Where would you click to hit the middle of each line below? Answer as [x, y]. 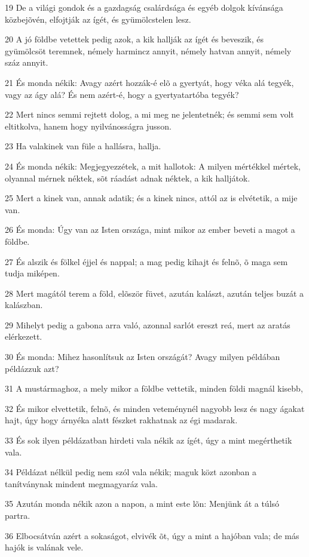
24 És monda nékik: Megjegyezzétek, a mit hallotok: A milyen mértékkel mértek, [153, 166]
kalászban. [24, 305]
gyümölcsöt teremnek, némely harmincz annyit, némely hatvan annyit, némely [148, 50]
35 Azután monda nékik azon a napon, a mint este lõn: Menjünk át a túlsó [142, 504]
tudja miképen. [32, 273]
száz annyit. [27, 62]
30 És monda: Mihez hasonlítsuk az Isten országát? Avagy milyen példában [143, 357]
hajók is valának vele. [44, 547]
